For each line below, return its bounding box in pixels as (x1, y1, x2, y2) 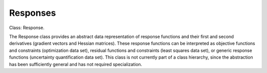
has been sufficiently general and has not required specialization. (9, 61, 142, 67)
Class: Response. (9, 25, 44, 31)
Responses (9, 7, 56, 18)
